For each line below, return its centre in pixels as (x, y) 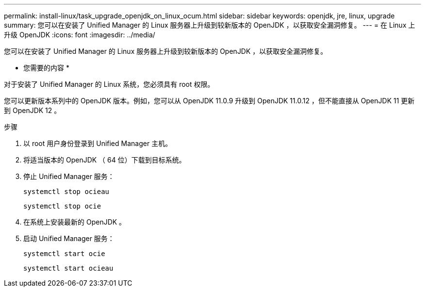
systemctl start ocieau (68, 268)
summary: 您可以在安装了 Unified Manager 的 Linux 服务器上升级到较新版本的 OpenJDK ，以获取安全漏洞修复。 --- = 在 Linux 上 (210, 25)
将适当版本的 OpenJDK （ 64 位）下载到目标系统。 (105, 160)
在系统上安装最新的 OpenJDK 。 (75, 222)
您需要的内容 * (46, 68)
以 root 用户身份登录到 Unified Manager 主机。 (98, 143)
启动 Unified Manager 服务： (69, 238)
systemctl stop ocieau (66, 192)
